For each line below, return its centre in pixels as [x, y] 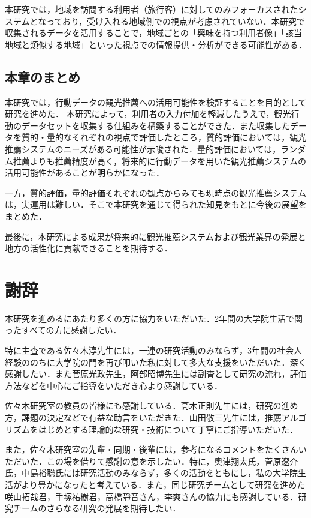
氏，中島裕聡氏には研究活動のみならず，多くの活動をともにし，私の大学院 [152, 473]
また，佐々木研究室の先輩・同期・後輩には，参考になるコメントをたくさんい [156, 449]
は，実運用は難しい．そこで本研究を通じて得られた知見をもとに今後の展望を [156, 204]
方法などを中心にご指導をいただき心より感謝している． [114, 385]
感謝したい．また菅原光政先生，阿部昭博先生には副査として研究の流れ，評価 [156, 374]
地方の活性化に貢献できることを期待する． [89, 248]
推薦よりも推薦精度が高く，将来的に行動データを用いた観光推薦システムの [159, 161]
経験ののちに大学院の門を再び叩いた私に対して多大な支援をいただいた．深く [156, 362]
